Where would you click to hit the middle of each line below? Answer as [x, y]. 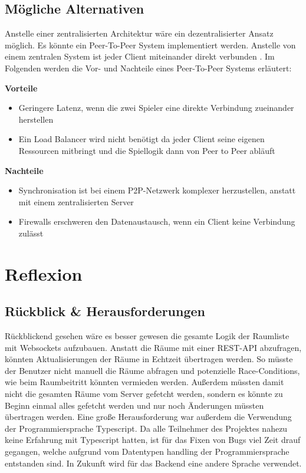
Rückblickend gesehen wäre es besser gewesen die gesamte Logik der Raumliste [147, 336]
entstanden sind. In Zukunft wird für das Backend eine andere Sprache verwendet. [153, 463]
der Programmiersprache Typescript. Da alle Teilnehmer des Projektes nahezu [146, 428]
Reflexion [44, 273]
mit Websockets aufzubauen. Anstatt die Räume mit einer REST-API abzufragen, [153, 347]
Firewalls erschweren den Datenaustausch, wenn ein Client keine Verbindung [157, 221]
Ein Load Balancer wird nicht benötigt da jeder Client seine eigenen [142, 139]
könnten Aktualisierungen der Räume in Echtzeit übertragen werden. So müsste [149, 359]
